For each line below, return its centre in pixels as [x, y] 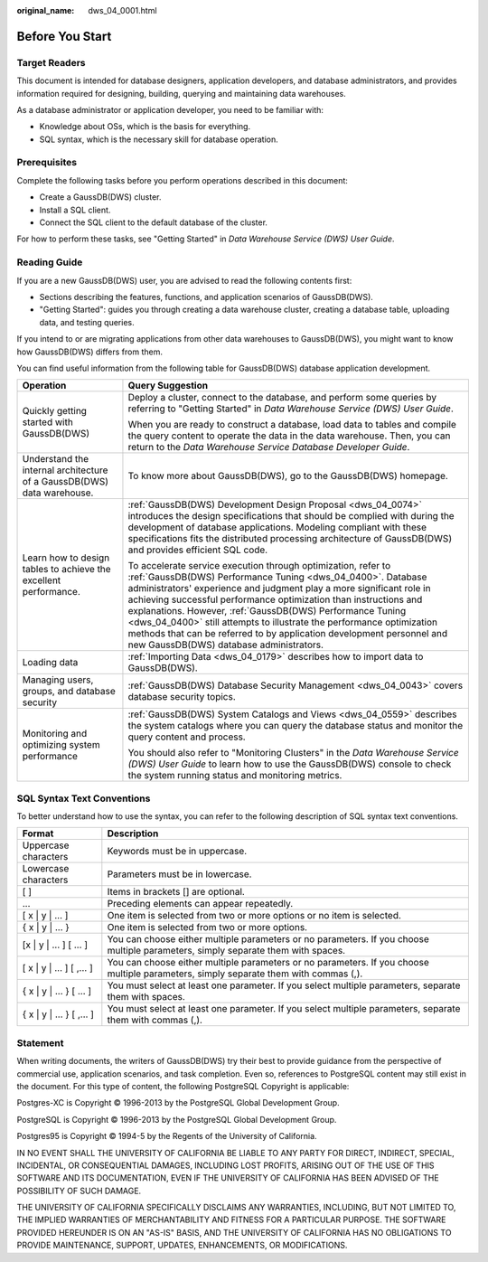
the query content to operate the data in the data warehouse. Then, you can [289, 436]
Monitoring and [55, 734]
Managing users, [58, 680]
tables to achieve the [67, 570]
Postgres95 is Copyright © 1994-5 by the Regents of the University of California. [167, 1136]
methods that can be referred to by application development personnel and [287, 634]
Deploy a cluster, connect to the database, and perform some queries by [282, 398]
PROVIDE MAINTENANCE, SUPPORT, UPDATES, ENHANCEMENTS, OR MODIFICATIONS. [182, 1245]
